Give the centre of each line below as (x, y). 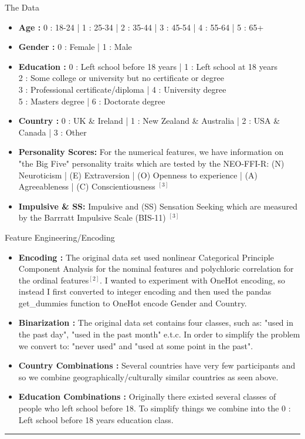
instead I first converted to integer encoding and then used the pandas (145, 291)
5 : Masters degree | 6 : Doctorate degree (92, 101)
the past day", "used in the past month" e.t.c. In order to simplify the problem (159, 334)
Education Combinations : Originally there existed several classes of (147, 396)
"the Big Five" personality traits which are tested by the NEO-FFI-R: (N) (151, 163)
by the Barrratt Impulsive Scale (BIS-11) (92, 217)
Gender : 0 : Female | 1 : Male (75, 47)
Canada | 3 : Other (52, 132)
